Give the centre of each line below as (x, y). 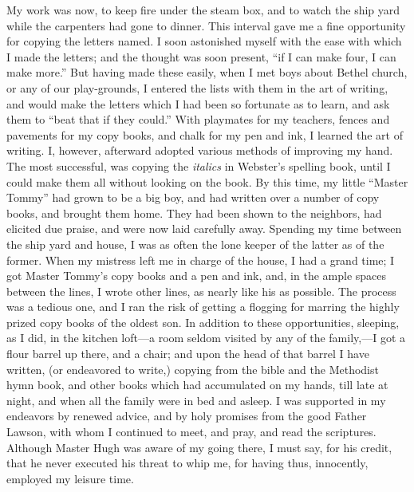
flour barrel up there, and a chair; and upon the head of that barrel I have (188, 354)
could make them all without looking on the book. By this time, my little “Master (207, 181)
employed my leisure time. (70, 478)
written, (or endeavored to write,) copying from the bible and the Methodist (193, 369)
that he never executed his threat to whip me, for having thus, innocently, (187, 463)
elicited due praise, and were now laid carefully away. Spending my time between (204, 228)
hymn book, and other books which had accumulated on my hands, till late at (197, 385)
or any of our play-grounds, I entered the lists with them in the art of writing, (197, 87)
